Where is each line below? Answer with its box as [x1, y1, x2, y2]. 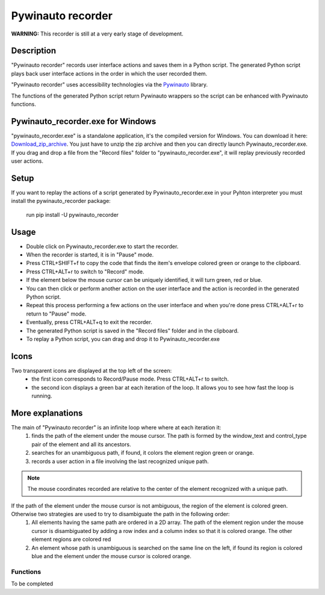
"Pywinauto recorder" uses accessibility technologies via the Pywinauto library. [11, 81, 208, 89]
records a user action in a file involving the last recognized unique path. [31, 458, 209, 465]
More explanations [11, 408, 83, 418]
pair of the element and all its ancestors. [31, 440, 132, 448]
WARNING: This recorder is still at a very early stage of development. [11, 30, 184, 37]
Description [11, 46, 57, 56]
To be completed [11, 580, 54, 587]
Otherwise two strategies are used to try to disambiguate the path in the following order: [11, 511, 230, 518]
